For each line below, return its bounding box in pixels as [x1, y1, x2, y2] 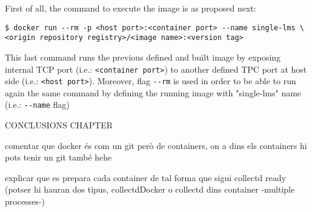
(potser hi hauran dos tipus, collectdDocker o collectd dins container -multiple [5, 183, 295, 196]
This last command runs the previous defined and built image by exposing [5, 50, 281, 63]
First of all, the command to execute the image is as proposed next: [5, 2, 256, 14]
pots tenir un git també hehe [5, 151, 112, 164]
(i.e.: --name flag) [5, 98, 70, 111]
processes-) [5, 195, 45, 208]
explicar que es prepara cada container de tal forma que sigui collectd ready [5, 171, 286, 184]
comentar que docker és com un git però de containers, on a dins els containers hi [5, 139, 307, 151]
